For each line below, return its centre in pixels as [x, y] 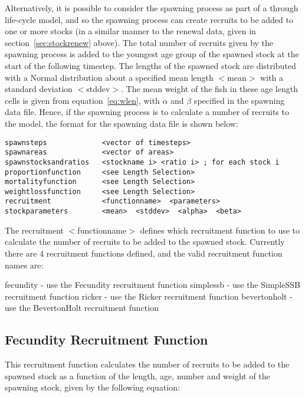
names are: [24, 265]
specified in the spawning [239, 100]
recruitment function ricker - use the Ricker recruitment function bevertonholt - [149, 296]
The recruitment [35, 230]
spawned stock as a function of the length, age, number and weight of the [137, 375]
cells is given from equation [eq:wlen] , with [82, 100]
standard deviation [39, 89]
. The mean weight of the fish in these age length [209, 89]
